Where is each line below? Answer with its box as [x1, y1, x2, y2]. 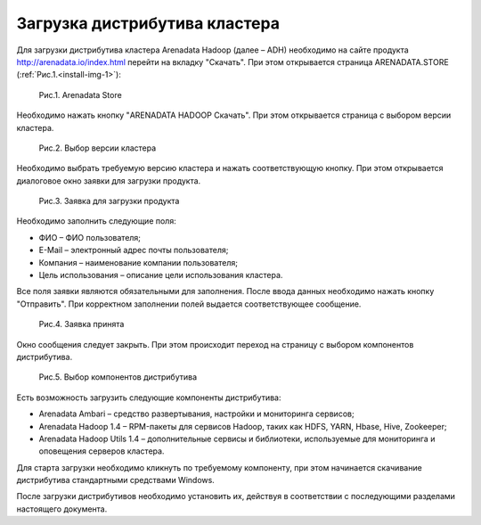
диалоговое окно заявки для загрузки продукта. [16, 175, 201, 186]
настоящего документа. [16, 504, 108, 514]
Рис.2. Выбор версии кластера [38, 143, 157, 153]
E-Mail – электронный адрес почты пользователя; [38, 245, 229, 256]
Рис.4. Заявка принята [38, 319, 125, 330]
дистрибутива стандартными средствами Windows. [16, 475, 216, 486]
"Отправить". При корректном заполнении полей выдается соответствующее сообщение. [16, 299, 362, 309]
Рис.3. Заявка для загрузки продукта [38, 196, 180, 207]
